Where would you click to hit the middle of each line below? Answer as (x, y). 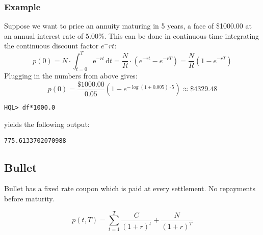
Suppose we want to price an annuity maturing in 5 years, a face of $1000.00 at (128, 26)
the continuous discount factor (51, 46)
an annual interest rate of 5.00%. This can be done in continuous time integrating (132, 35)
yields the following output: (47, 124)
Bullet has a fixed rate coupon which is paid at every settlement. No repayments (130, 188)
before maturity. (29, 199)
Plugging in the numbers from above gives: (71, 76)
